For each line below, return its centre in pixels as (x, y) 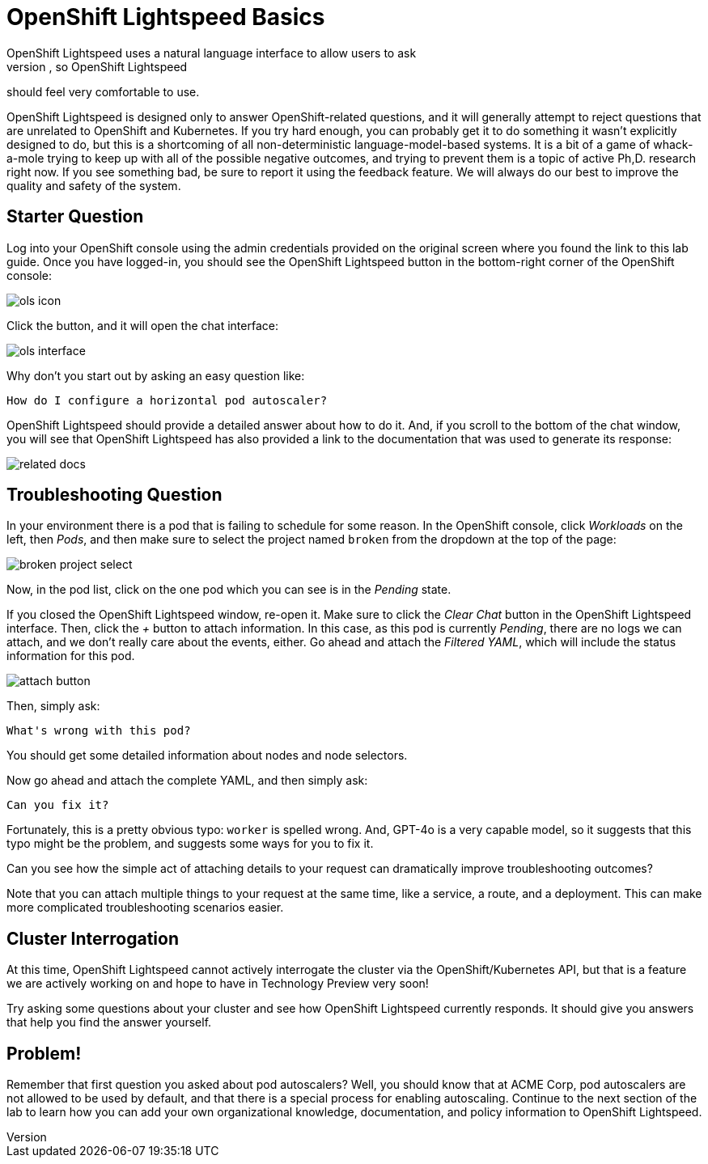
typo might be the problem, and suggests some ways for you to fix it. (190, 844)
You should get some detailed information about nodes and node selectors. (207, 756)
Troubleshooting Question (114, 495)
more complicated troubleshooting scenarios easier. (145, 908)
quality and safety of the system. (94, 185)
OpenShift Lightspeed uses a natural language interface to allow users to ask (212, 53)
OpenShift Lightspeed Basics (166, 17)
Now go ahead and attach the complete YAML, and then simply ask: (187, 781)
